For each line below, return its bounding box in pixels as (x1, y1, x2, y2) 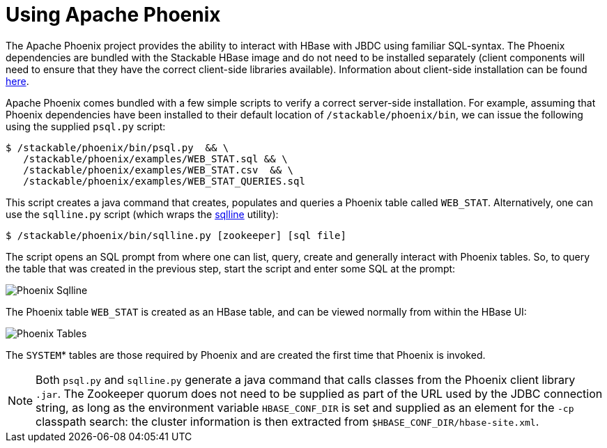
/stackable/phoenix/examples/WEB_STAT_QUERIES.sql (23, 175, 305, 187)
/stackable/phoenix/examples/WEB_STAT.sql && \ (23, 153, 288, 164)
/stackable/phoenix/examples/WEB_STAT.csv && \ (23, 164, 294, 176)
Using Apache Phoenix (6, 3, 221, 26)
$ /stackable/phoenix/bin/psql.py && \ (6, 141, 229, 153)
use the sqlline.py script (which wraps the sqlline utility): (6, 208, 279, 220)
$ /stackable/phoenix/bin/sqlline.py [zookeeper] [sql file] (6, 229, 346, 241)
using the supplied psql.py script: (6, 120, 166, 132)
